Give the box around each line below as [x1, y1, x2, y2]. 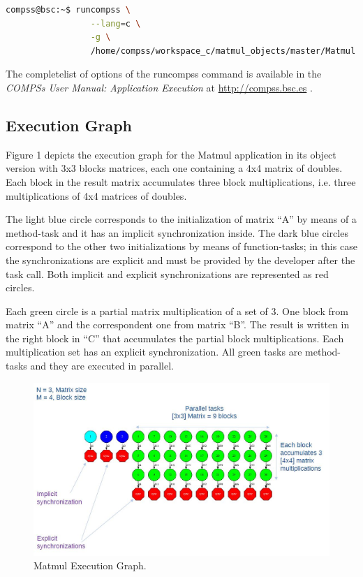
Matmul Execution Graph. [34, 558, 147, 573]
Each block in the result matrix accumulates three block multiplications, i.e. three [6, 174, 356, 189]
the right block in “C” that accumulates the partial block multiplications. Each [6, 330, 344, 345]
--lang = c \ [90, 18, 141, 29]
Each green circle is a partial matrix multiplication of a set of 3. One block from [6, 303, 348, 318]
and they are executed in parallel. [30, 358, 174, 373]
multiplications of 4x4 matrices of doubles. [6, 188, 187, 203]
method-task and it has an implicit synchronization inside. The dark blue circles [6, 225, 348, 240]
